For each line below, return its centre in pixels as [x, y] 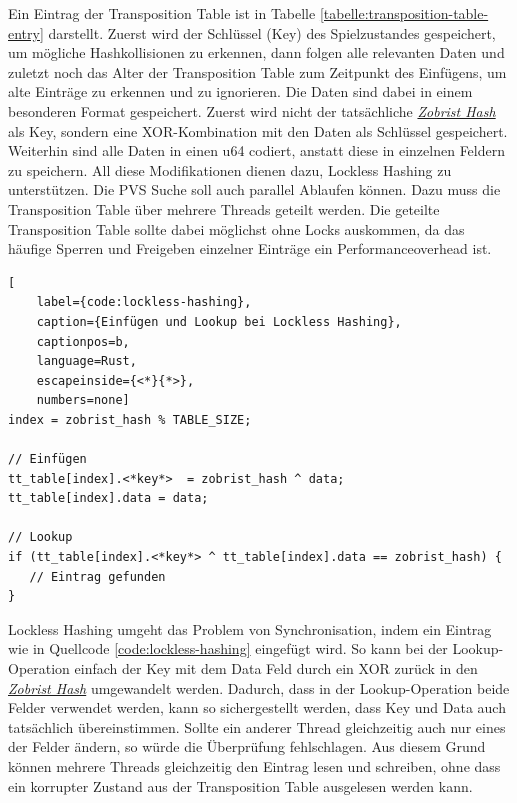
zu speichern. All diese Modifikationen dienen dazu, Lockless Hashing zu [230, 169]
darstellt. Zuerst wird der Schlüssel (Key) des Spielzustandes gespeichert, [272, 32]
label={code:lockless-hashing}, [144, 302]
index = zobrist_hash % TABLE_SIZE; [130, 419]
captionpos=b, [83, 341]
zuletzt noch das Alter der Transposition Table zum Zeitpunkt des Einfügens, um [257, 71]
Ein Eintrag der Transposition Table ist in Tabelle [162, 13]
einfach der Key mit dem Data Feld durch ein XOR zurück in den [276, 668]
